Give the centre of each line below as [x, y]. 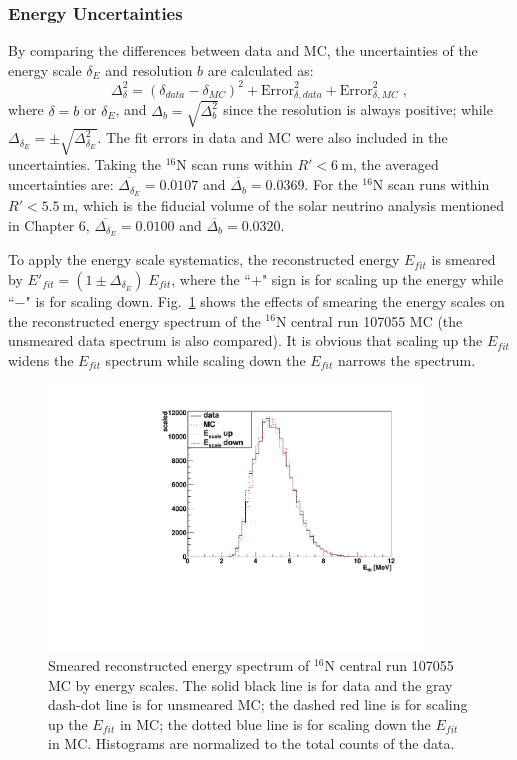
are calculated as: [260, 69]
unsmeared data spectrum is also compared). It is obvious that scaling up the [245, 340]
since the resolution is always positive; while [358, 109]
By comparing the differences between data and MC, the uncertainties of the [243, 50]
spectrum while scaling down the [205, 359]
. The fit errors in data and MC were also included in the [272, 137]
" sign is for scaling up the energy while [382, 278]
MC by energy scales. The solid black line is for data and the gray [250, 684]
